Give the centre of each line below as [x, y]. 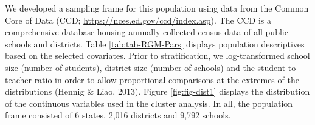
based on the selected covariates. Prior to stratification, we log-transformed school [157, 56]
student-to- [278, 67]
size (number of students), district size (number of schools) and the [130, 67]
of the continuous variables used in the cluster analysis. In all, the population [149, 103]
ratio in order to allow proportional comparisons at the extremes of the [167, 79]
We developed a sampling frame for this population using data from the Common [157, 8]
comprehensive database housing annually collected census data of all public [147, 32]
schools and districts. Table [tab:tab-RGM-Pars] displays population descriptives [155, 43]
